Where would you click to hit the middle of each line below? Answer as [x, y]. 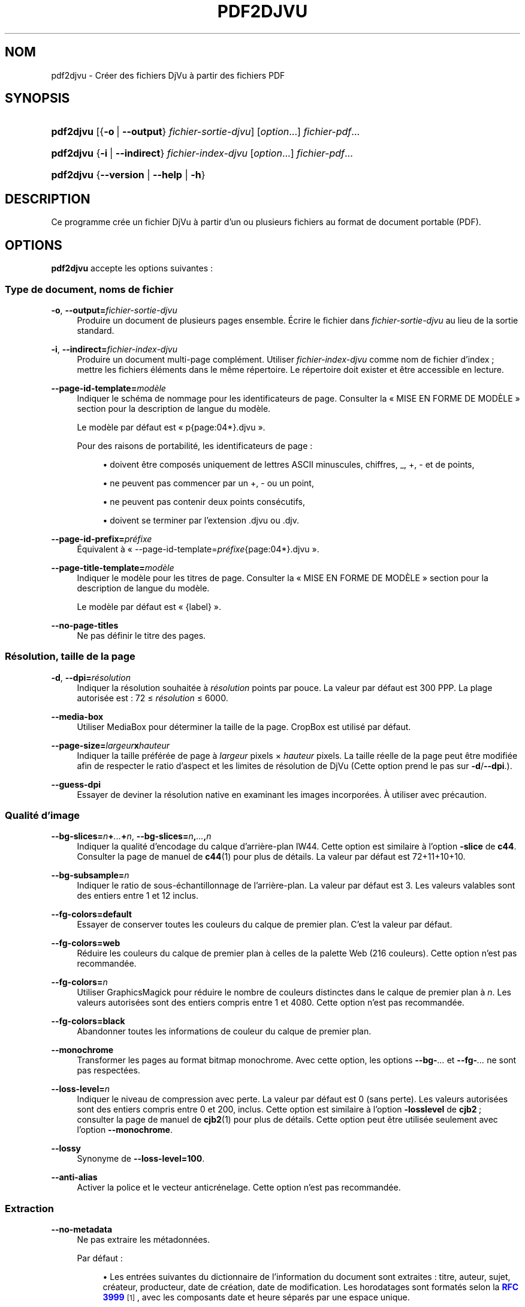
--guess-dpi [76, 784]
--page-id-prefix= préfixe [102, 539]
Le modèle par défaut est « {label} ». [149, 606]
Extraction [29, 1208]
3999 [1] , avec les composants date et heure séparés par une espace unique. [256, 1297]
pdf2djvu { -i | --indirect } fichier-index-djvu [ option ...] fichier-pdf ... [202, 153]
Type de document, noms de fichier [89, 289]
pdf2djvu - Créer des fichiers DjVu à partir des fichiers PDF [168, 75]
